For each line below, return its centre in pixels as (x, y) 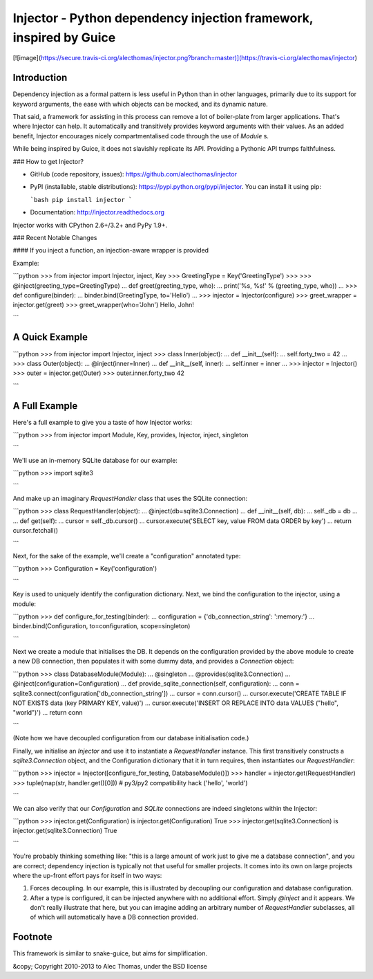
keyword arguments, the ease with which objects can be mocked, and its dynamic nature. (141, 104)
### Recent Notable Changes (55, 237)
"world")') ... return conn (48, 713)
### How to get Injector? (48, 161)
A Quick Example (50, 337)
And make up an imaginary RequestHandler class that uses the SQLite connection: (130, 498)
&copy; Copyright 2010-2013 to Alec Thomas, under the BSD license (110, 966)
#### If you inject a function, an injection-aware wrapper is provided (111, 250)
